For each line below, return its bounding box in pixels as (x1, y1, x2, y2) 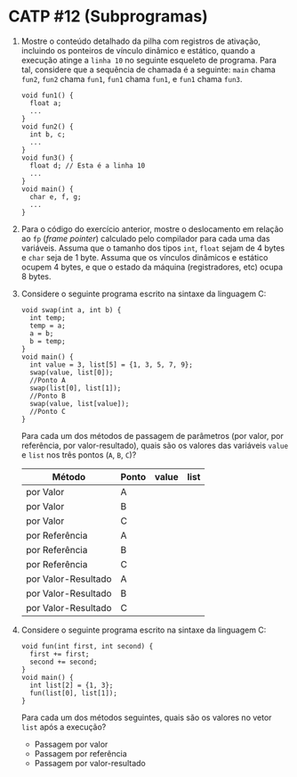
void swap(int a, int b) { (20, 305, 122, 314)
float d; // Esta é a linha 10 (29, 161, 146, 170)
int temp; (29, 313, 66, 322)
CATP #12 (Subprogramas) (8, 6, 208, 27)
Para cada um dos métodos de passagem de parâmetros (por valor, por (20, 430, 284, 441)
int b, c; (29, 129, 66, 139)
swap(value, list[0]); (29, 368, 114, 376)
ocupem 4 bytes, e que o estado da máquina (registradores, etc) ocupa (20, 261, 284, 272)
